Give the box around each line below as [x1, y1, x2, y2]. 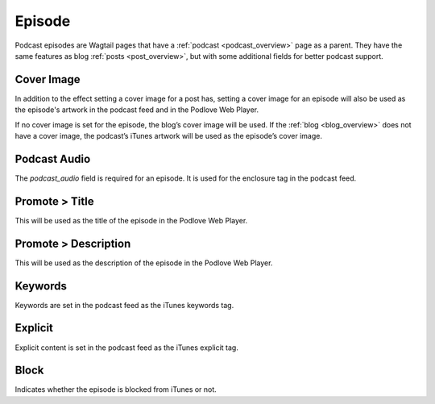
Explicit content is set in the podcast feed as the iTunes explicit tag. [14, 343, 239, 352]
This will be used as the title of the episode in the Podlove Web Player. [14, 215, 248, 225]
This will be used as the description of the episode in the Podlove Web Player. [14, 258, 273, 268]
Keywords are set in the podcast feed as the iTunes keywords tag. [14, 300, 234, 310]
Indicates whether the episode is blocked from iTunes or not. [14, 385, 217, 394]
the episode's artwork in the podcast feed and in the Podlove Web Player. [14, 105, 259, 115]
